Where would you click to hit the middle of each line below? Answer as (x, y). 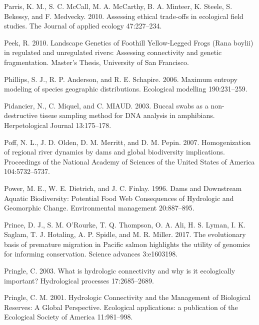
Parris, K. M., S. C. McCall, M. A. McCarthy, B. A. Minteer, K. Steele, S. (118, 6)
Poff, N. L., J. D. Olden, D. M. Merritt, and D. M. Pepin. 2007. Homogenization (127, 142)
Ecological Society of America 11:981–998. (68, 317)
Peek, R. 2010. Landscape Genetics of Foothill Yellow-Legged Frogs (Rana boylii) (129, 42)
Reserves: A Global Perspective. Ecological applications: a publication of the (121, 307)
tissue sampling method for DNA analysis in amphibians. (127, 115)
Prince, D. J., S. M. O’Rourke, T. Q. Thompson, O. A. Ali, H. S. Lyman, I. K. (125, 224)
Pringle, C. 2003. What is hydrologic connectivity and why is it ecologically (120, 271)
